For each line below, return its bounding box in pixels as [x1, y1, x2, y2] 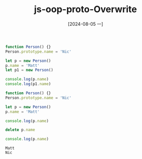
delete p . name [5, 128, 36, 133]
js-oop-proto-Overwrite [34, 4, 137, 15]
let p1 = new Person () [5, 67, 53, 73]
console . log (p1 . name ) [5, 82, 51, 87]
